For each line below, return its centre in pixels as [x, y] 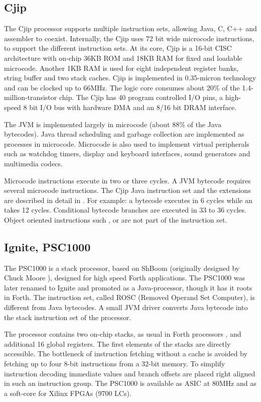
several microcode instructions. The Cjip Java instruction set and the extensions [127, 190]
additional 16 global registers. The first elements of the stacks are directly [117, 343]
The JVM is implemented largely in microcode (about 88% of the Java [113, 124]
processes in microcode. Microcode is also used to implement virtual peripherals [127, 143]
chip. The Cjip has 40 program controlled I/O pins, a [141, 97]
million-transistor [31, 97]
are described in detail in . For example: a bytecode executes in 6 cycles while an [128, 200]
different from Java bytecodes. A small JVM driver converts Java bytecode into [126, 307]
